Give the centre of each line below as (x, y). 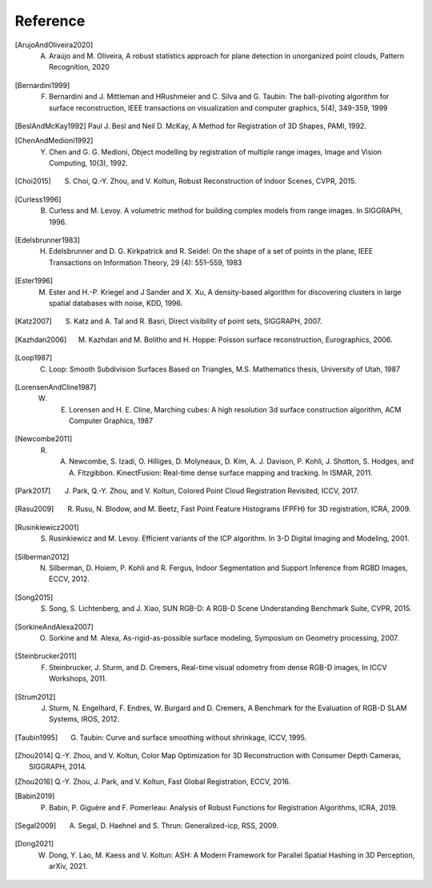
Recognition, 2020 (79, 67)
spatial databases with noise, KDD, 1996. (116, 303)
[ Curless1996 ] (38, 199)
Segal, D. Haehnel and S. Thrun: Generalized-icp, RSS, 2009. (178, 826)
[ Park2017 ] (33, 491)
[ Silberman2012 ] (42, 557)
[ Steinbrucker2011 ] (46, 656)
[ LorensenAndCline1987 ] (56, 387)
